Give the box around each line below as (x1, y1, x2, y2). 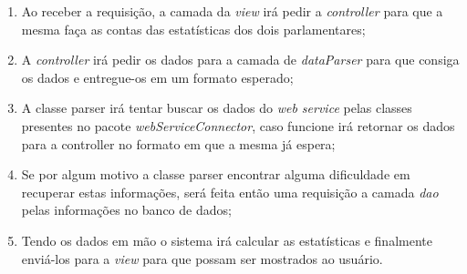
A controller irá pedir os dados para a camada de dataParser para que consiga (21, 50, 460, 69)
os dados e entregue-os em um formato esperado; (21, 67, 294, 86)
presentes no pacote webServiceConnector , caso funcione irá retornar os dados (21, 116, 455, 135)
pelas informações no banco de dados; (21, 200, 232, 219)
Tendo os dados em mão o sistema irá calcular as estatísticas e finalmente (21, 230, 432, 249)
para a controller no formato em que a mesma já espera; (21, 134, 336, 153)
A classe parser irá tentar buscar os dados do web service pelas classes (21, 98, 412, 117)
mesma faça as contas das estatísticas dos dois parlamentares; (21, 19, 366, 38)
